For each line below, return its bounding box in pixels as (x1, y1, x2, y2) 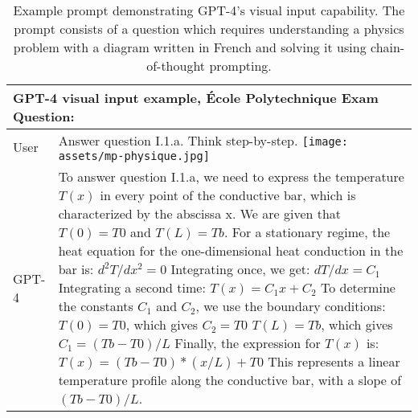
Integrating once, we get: (170, 260, 310, 278)
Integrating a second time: (58, 278, 206, 297)
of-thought (146, 56, 206, 75)
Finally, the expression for (174, 334, 321, 352)
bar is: (58, 260, 94, 278)
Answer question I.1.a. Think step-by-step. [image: (58, 131, 348, 150)
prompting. (209, 56, 272, 75)
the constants (58, 297, 133, 315)
